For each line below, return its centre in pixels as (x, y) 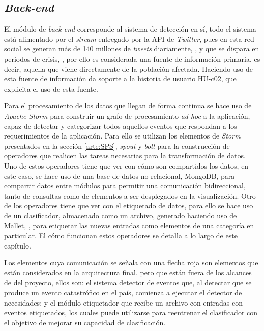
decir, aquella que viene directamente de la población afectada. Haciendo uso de (128, 68)
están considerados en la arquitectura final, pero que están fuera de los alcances (128, 272)
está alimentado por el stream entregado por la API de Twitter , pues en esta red (129, 38)
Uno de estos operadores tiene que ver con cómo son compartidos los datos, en (126, 165)
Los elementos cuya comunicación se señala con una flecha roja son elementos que (131, 263)
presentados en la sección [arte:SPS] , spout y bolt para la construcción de (117, 145)
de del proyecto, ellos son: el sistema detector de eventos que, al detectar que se (128, 282)
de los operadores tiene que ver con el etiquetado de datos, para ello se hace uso (129, 205)
